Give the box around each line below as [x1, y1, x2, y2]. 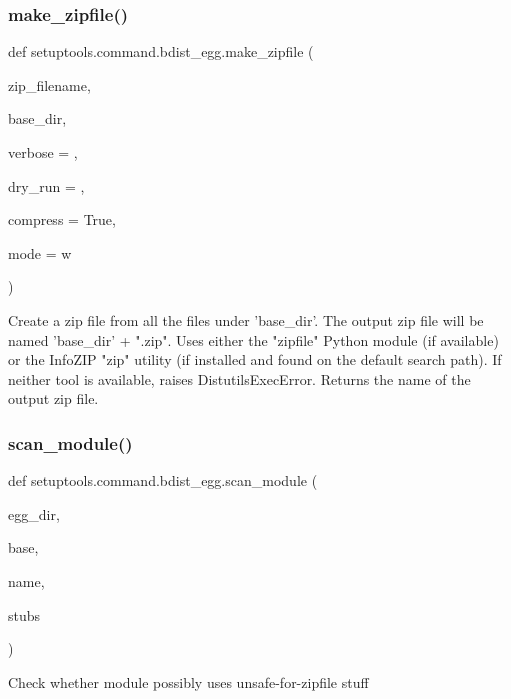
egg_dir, [8, 503, 60, 524]
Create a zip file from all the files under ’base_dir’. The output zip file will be [8, 309, 484, 330]
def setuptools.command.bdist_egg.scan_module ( [8, 470, 318, 491]
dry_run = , [8, 175, 85, 196]
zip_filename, [8, 74, 91, 95]
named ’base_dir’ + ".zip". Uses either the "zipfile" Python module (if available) [8, 329, 499, 350]
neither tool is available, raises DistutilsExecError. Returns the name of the [8, 368, 471, 389]
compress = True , [8, 209, 116, 230]
